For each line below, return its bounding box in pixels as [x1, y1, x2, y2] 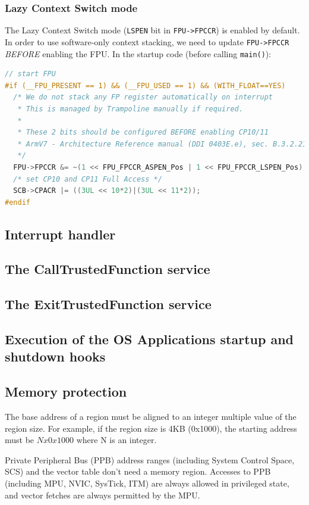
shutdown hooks [5, 347, 106, 366]
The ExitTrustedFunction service [5, 295, 212, 313]
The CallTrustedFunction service [5, 260, 210, 278]
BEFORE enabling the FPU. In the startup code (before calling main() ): [5, 47, 272, 60]
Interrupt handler [5, 225, 116, 243]
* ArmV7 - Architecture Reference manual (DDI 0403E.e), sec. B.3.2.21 [17, 139, 307, 148]
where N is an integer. [76, 434, 157, 446]
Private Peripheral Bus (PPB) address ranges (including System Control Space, [5, 453, 295, 466]
